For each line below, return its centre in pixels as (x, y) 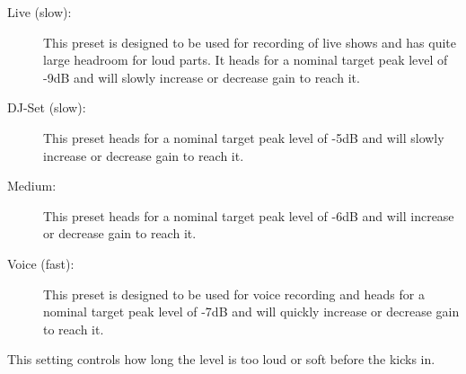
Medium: (32, 186)
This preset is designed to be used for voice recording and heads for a (234, 294)
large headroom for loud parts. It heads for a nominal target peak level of (246, 60)
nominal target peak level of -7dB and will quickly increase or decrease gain (251, 312)
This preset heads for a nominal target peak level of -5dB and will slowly (244, 137)
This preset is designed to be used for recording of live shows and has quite (250, 42)
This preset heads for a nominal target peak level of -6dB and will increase (249, 215)
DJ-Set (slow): (47, 107)
